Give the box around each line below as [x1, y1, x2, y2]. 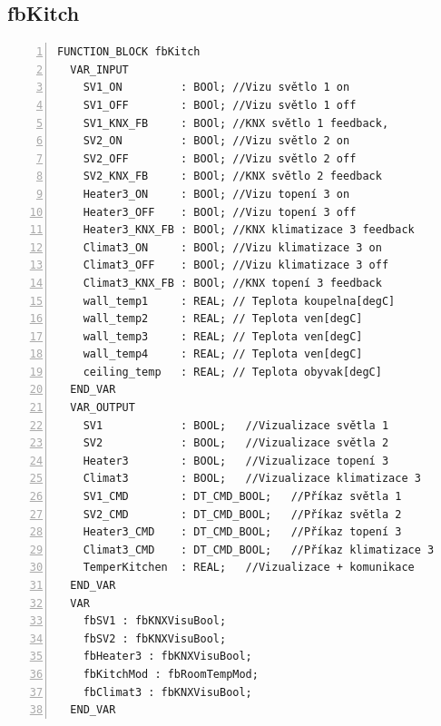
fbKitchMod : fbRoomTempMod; [83, 667, 259, 681]
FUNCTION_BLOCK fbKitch [57, 45, 201, 59]
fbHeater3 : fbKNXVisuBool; [83, 650, 252, 663]
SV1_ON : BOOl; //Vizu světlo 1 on [83, 81, 350, 94]
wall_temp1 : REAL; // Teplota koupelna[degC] [83, 294, 396, 308]
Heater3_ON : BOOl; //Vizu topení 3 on [83, 187, 350, 201]
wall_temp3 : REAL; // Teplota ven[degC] [83, 329, 363, 343]
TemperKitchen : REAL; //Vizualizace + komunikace [83, 561, 415, 574]
